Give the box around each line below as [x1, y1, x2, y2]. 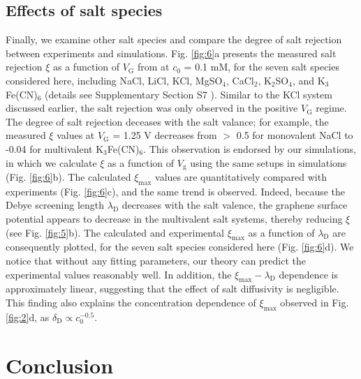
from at [137, 59, 170, 74]
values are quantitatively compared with [155, 170, 327, 184]
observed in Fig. [280, 295, 349, 309]
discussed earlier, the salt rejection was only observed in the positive [6, 101, 298, 115]
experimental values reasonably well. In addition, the [6, 267, 232, 281]
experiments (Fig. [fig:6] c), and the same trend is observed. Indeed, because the [6, 184, 346, 198]
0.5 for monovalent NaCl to [236, 128, 353, 142]
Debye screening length [6, 198, 105, 212]
